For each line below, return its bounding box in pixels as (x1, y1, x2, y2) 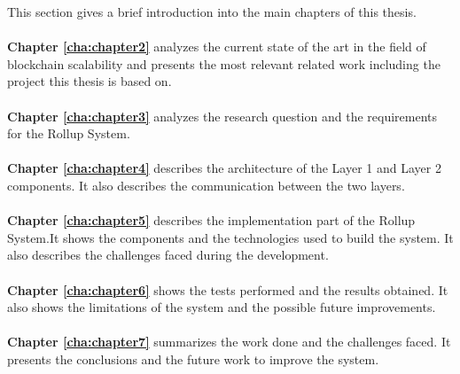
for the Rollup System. (7, 124, 130, 143)
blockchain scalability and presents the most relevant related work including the (7, 54, 441, 73)
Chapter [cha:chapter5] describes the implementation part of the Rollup (7, 211, 416, 230)
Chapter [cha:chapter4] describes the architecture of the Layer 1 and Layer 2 (7, 159, 441, 177)
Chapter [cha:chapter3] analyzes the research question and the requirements (7, 106, 438, 125)
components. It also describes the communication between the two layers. (7, 175, 405, 194)
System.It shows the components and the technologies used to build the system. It (7, 228, 454, 246)
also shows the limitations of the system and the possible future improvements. (7, 298, 436, 316)
